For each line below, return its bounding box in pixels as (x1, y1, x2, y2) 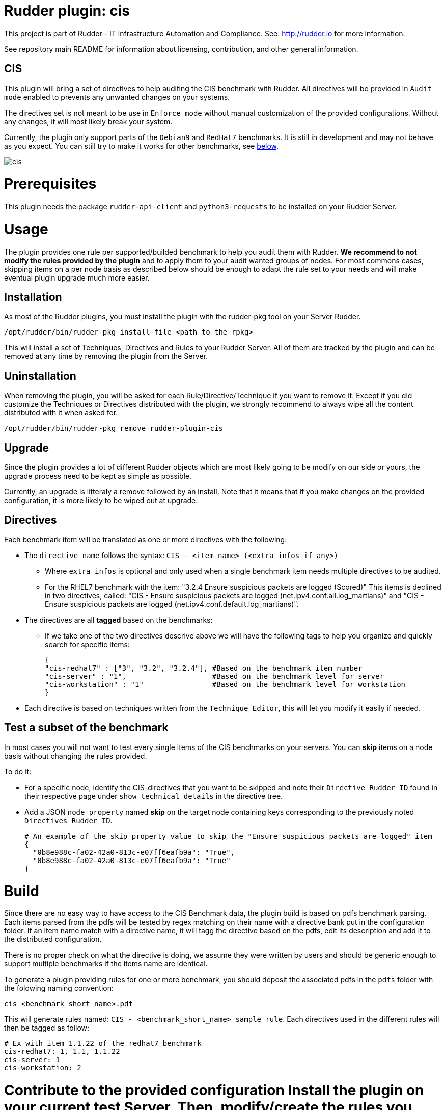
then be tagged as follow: (4, 1023, 90, 1033)
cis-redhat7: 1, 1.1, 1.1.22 (4, 1047, 120, 1056)
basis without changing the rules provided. (4, 751, 147, 760)
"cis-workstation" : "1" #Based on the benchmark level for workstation (45, 680, 406, 688)
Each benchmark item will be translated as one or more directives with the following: (4, 535, 287, 544)
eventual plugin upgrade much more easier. (4, 273, 150, 282)
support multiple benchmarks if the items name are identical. (4, 959, 208, 968)
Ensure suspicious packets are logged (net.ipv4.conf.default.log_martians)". (45, 599, 299, 608)
